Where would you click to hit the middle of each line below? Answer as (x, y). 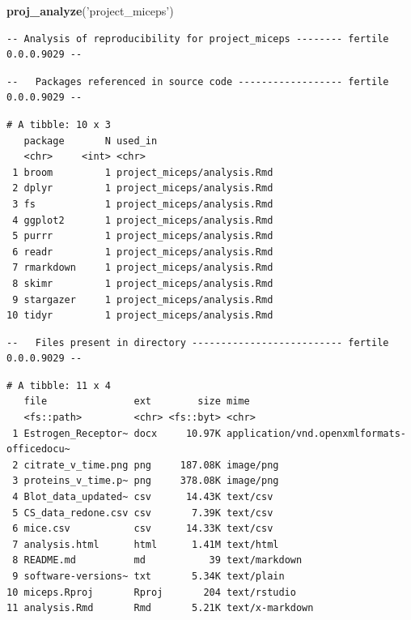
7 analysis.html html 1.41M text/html (146, 544)
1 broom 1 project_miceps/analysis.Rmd (143, 172)
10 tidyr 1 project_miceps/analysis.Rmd (140, 316)
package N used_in (91, 141)
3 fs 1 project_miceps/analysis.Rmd (143, 204)
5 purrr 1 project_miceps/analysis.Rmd (143, 236)
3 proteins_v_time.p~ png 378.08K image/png (146, 481)
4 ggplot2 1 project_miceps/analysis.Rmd (143, 220)
